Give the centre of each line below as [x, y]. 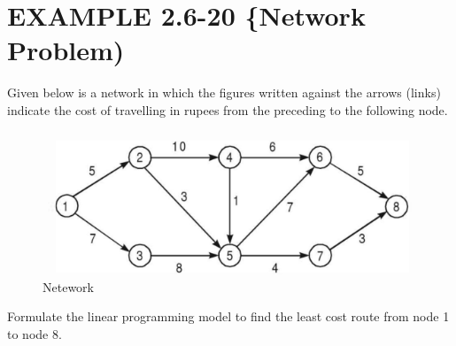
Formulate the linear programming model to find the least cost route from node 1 [228, 316]
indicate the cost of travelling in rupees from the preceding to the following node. [228, 109]
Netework [68, 286]
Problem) [66, 50]
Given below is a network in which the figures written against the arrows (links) [224, 92]
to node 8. [35, 333]
